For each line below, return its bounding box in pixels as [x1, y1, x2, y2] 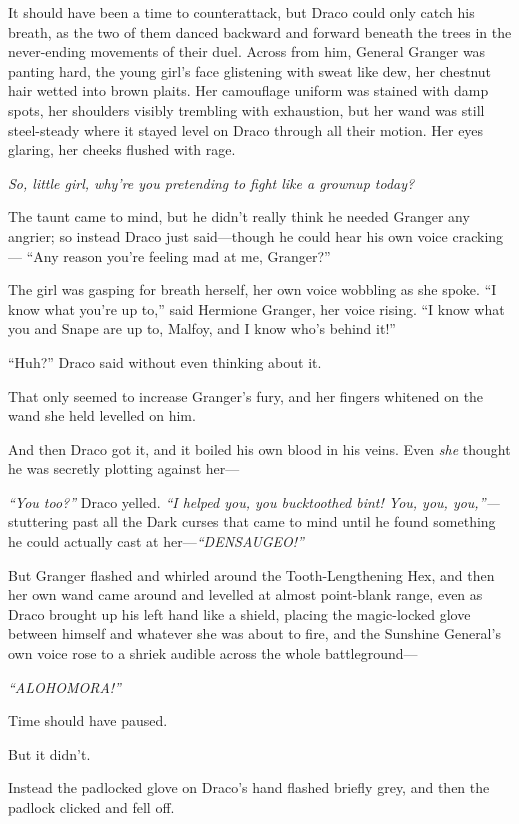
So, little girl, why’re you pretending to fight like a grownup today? [8, 172, 415, 193]
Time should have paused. [8, 710, 168, 731]
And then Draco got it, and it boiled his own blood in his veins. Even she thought [8, 438, 511, 459]
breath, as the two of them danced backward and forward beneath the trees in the [8, 21, 512, 42]
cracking [452, 225, 504, 246]
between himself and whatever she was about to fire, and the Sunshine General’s [8, 623, 501, 644]
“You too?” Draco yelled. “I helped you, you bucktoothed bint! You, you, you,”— [8, 491, 500, 512]
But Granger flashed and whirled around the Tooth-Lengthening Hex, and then [8, 564, 495, 585]
